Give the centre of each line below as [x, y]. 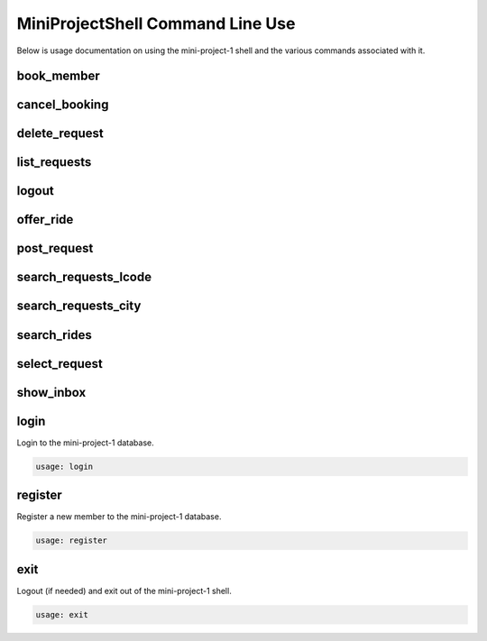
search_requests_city [79, 306]
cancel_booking [63, 105]
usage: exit [62, 614]
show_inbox [51, 392]
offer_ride [45, 220]
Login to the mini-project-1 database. [86, 443]
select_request [60, 364]
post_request [55, 248]
